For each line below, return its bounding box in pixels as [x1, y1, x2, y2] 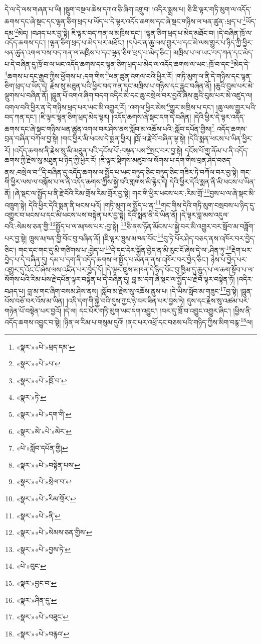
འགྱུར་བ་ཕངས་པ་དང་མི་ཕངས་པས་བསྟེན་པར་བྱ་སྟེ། [5, 209, 125, 220]
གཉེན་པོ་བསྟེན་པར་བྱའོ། [5, 305, 62, 315]
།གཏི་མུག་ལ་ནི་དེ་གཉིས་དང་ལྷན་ [175, 70, 252, 81]
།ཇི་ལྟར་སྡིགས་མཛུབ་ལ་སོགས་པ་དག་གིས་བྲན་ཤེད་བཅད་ [99, 154, 232, 165]
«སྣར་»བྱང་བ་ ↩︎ [16, 577, 57, 588]
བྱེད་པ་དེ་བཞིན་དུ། [5, 254, 48, 265]
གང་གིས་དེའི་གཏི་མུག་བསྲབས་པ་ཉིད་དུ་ [161, 199, 255, 210]
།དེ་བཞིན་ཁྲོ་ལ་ [217, 27, 252, 38]
